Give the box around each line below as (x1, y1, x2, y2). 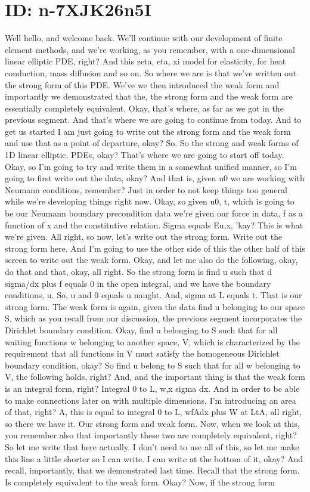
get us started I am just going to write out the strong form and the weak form (5, 125, 291, 137)
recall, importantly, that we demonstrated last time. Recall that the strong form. (5, 464, 300, 476)
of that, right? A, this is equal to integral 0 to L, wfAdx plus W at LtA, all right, (5, 406, 302, 418)
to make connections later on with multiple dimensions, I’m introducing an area (5, 394, 296, 406)
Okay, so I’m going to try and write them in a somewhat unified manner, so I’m (5, 160, 297, 172)
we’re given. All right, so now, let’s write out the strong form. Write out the (5, 230, 283, 243)
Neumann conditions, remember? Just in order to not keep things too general (5, 183, 287, 196)
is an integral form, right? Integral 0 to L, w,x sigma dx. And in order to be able (5, 382, 300, 394)
